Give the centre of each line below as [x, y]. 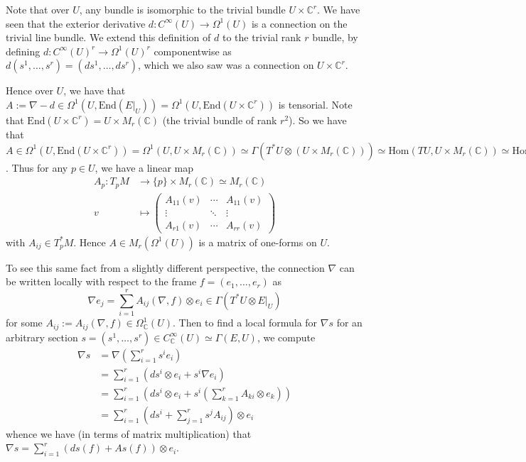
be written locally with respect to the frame [101, 281]
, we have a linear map [144, 167]
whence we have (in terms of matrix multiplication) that [129, 433]
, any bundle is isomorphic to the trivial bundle [182, 9]
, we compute [286, 337]
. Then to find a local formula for [245, 323]
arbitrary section [42, 337]
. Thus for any [37, 167]
